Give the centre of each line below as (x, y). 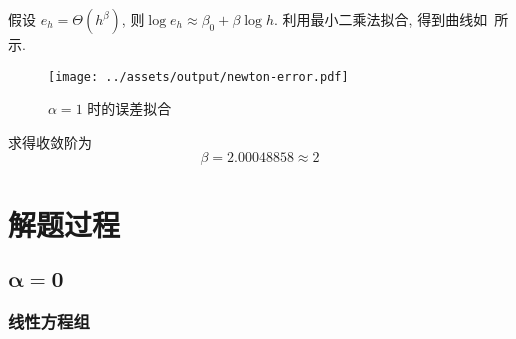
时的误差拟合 (129, 108)
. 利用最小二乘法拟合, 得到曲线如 (381, 19)
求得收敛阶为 (50, 141)
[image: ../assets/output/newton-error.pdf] (198, 76)
